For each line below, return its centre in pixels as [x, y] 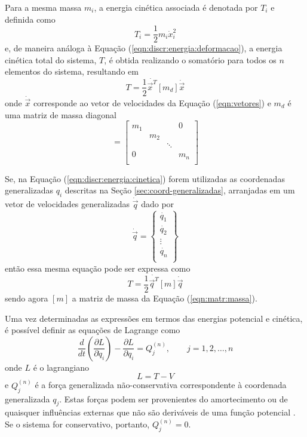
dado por [158, 204]
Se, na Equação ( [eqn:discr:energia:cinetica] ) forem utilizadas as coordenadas [145, 178]
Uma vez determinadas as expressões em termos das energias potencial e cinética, [154, 318]
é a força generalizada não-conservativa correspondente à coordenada [161, 385]
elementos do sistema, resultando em [72, 71]
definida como [30, 19]
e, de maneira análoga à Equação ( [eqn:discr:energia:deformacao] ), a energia [144, 48]
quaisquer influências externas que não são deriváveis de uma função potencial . [150, 412]
